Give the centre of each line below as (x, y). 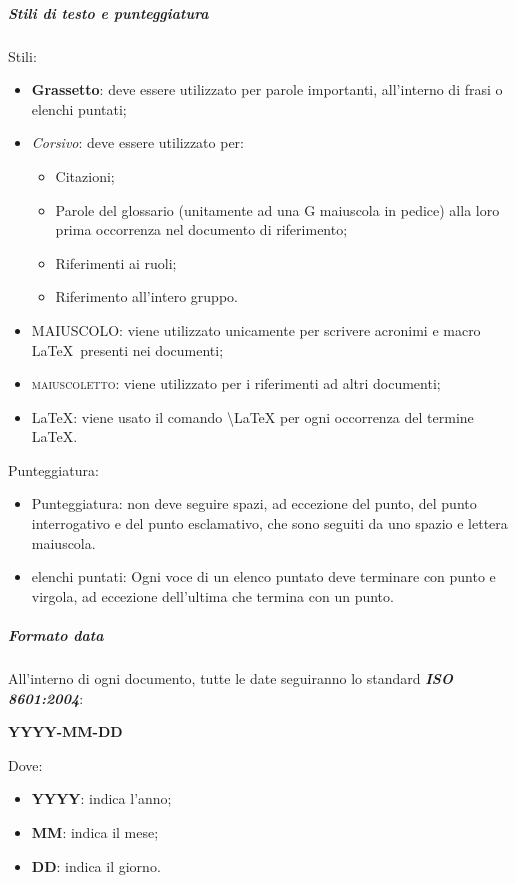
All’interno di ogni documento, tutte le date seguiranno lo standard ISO (230, 678)
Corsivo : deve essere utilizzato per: (137, 142)
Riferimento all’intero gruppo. (146, 296)
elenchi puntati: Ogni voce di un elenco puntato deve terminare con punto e (263, 576)
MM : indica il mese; (95, 831)
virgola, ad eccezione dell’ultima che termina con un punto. (212, 595)
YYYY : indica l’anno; (101, 798)
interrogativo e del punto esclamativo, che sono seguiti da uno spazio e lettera (269, 523)
